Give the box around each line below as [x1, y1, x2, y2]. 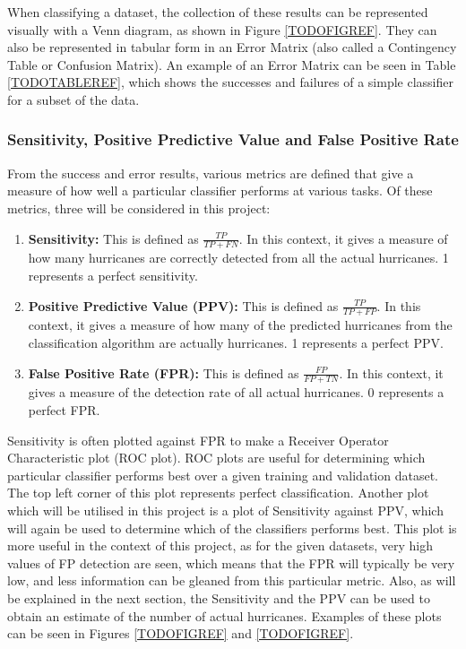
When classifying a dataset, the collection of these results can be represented [7, 3, 428, 21]
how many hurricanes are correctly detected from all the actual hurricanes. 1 [28, 248, 449, 267]
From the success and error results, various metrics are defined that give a [7, 163, 414, 182]
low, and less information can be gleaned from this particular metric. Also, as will [7, 571, 456, 590]
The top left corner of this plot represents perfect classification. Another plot [7, 483, 429, 502]
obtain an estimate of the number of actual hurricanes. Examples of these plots [7, 606, 442, 625]
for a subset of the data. [7, 90, 140, 108]
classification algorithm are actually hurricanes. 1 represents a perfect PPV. [28, 333, 444, 351]
